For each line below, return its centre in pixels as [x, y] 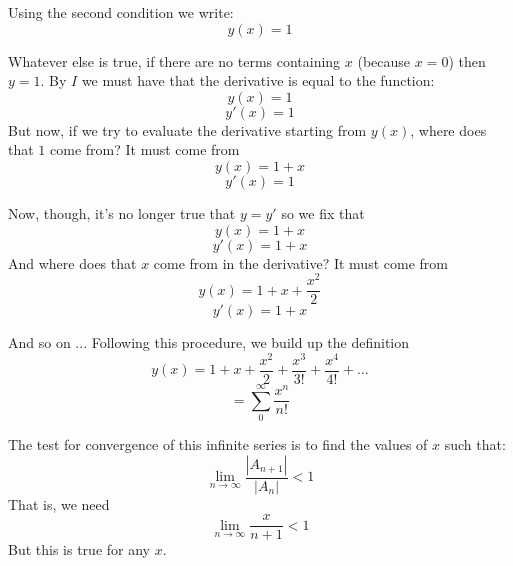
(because [384, 60]
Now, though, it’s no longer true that [122, 212]
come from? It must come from [145, 149]
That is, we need [59, 503]
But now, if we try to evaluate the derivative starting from [187, 129]
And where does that [72, 262]
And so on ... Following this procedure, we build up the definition [209, 342]
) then [467, 60]
